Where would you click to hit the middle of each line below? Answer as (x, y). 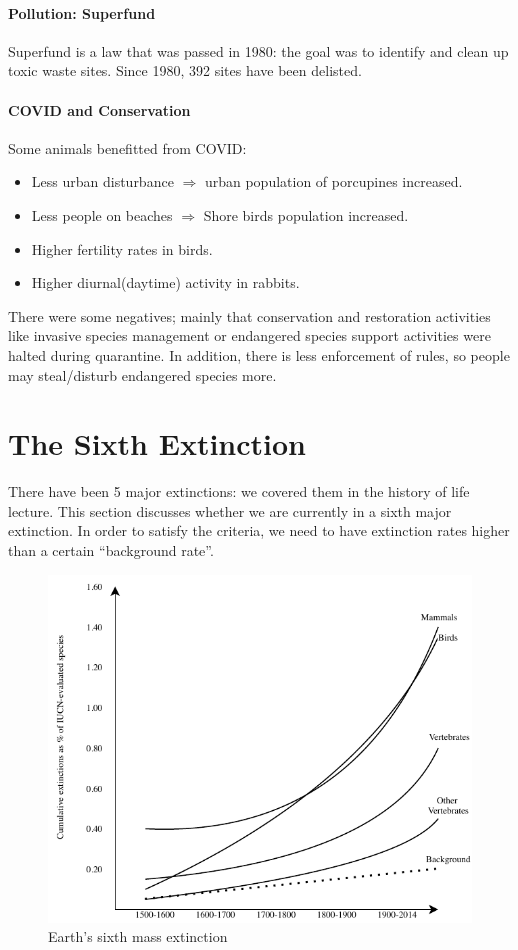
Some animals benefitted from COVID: (127, 147)
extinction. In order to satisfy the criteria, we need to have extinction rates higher (259, 530)
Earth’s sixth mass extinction (138, 936)
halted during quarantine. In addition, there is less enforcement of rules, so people (259, 354)
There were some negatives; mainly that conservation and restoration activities (249, 315)
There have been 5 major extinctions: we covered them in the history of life (239, 491)
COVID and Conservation (99, 109)
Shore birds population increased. (306, 214)
